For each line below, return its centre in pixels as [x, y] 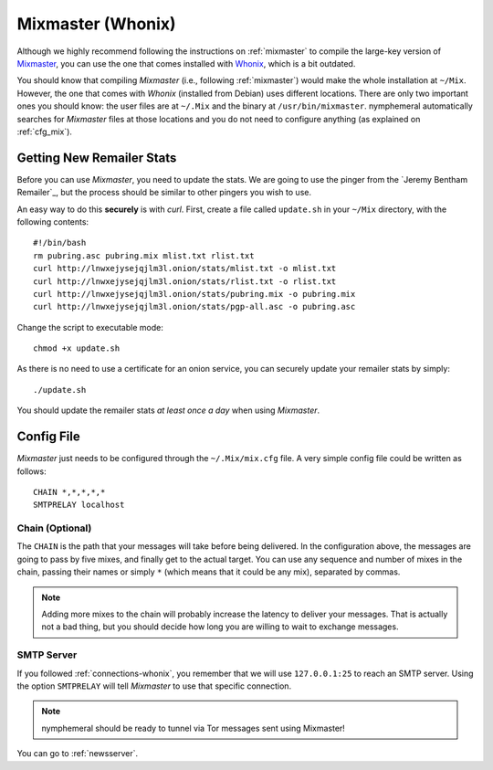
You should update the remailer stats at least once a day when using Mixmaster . [168, 410]
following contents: [53, 222]
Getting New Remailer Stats [97, 158]
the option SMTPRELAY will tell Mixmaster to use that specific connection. [154, 686]
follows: [31, 471]
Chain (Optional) [54, 528]
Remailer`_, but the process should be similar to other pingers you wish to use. [164, 193]
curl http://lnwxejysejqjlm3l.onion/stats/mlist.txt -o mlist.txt [185, 269]
